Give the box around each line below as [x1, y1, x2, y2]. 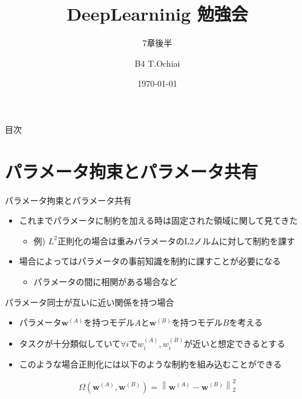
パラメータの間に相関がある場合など [33, 275, 178, 287]
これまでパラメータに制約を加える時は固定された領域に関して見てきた [19, 214, 298, 227]
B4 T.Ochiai [134, 56, 180, 69]
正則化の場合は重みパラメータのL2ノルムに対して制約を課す [57, 234, 295, 247]
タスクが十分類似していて [19, 337, 120, 349]
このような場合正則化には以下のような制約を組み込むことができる [19, 358, 282, 370]
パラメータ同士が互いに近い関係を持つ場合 [5, 295, 174, 308]
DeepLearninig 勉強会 [67, 1, 248, 26]
